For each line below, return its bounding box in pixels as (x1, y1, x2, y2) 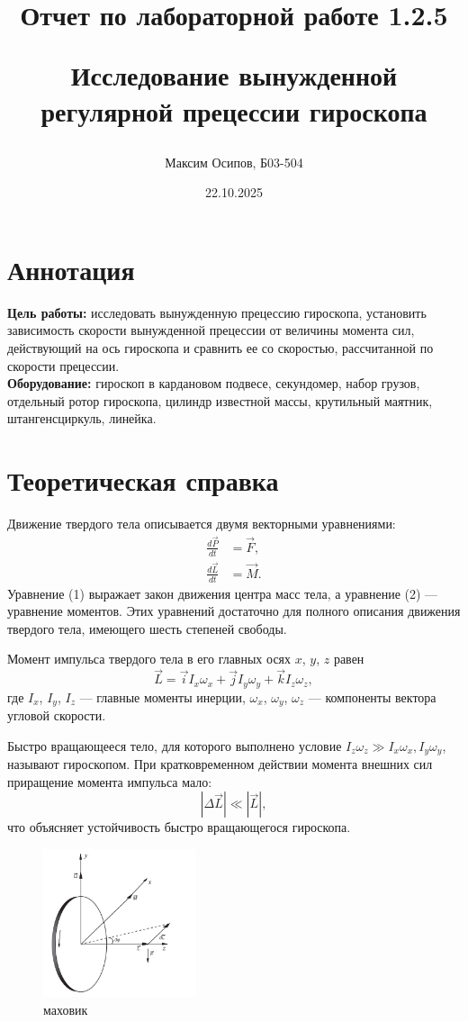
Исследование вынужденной (70, 57, 398, 94)
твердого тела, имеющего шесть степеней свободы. (7, 619, 287, 638)
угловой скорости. (7, 706, 106, 725)
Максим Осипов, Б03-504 (165, 152, 303, 171)
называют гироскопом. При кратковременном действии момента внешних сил (7, 755, 433, 773)
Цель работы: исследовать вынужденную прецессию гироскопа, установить (7, 303, 427, 321)
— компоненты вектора (308, 687, 436, 706)
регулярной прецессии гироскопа (40, 92, 427, 129)
